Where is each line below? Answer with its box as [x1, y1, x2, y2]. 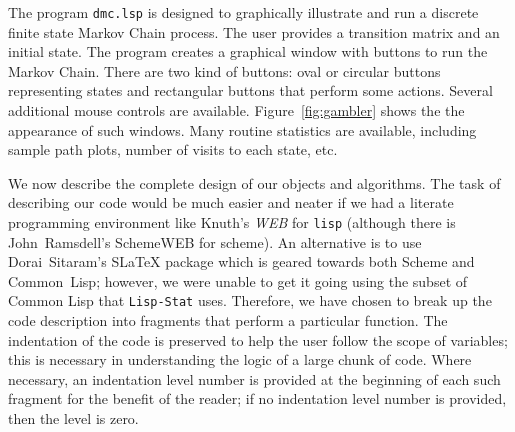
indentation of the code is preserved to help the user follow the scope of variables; [8, 329, 508, 350]
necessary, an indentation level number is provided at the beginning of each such [8, 368, 501, 389]
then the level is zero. [8, 408, 139, 429]
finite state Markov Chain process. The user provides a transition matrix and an [8, 21, 500, 42]
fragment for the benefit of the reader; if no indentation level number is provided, [8, 388, 507, 409]
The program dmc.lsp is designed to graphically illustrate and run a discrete [8, 2, 479, 22]
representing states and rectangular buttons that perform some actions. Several [8, 80, 493, 101]
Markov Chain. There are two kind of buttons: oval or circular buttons [8, 60, 441, 81]
